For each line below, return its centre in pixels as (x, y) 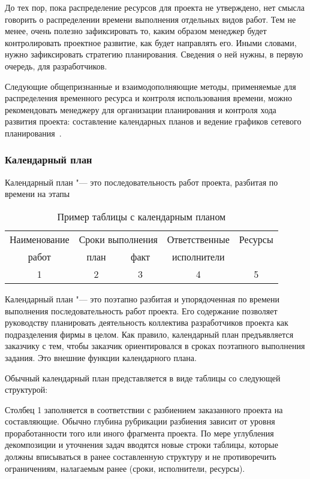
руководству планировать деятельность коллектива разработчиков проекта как (147, 322)
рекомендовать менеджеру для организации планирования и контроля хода (141, 109)
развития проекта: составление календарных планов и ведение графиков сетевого (153, 121)
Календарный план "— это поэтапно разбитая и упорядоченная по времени (142, 298)
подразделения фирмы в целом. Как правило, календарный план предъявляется (149, 334)
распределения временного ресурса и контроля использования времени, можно (148, 98)
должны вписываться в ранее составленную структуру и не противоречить (141, 457)
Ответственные (198, 239)
